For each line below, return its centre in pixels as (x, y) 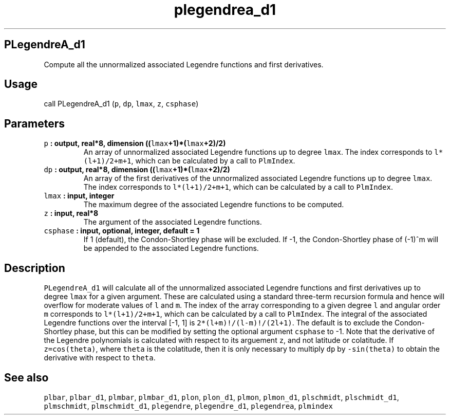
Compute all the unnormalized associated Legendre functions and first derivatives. (184, 64)
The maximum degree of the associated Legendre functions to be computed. (214, 205)
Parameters (34, 123)
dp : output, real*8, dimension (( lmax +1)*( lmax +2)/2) (137, 170)
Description (35, 268)
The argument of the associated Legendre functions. (173, 222)
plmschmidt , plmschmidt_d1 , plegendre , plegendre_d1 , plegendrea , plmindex (188, 406)
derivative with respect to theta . (100, 358)
